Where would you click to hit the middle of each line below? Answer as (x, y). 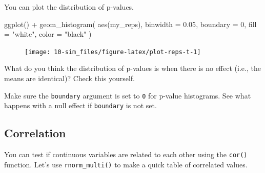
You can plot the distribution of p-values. (69, 7)
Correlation (35, 133)
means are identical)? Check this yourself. (70, 78)
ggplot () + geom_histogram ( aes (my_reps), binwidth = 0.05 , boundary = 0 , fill (130, 24)
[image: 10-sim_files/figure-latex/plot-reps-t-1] (113, 52)
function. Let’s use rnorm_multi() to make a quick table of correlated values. (126, 164)
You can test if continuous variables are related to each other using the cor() (126, 154)
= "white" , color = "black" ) (48, 34)
